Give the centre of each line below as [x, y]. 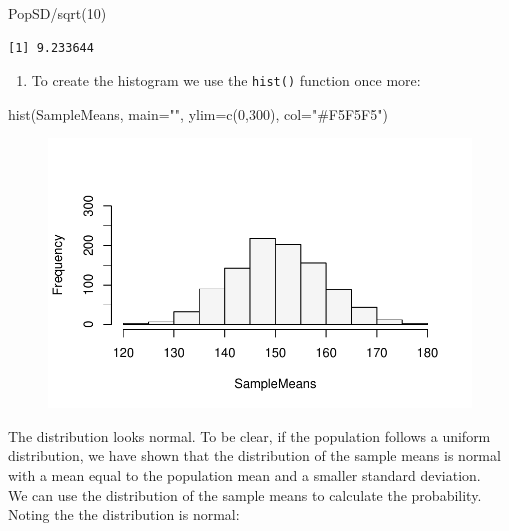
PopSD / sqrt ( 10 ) [57, 13]
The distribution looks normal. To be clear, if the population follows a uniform [249, 435]
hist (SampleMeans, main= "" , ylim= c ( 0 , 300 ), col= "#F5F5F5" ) [198, 113]
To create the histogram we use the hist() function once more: [226, 80]
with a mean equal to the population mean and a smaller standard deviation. [244, 475]
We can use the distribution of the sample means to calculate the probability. [245, 494]
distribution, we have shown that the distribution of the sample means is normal [254, 455]
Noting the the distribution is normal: [124, 514]
